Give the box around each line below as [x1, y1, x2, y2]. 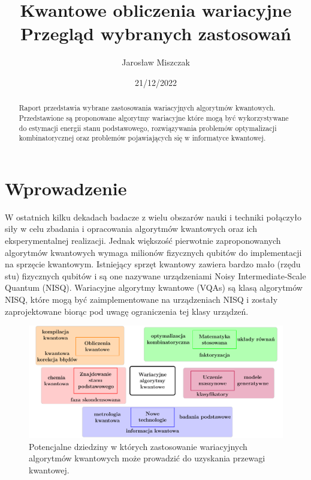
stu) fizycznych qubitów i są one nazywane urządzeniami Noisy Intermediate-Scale [5, 269, 306, 282]
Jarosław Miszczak [122, 56, 190, 68]
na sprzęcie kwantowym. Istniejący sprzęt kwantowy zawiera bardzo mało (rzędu [5, 258, 301, 270]
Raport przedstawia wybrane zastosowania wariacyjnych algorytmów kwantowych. [19, 103, 276, 113]
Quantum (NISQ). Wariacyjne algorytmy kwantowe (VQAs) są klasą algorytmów [5, 281, 303, 294]
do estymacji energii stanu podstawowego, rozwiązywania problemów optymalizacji [19, 123, 277, 133]
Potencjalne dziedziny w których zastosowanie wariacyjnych [29, 440, 247, 452]
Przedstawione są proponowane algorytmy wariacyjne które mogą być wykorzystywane [19, 112, 289, 123]
